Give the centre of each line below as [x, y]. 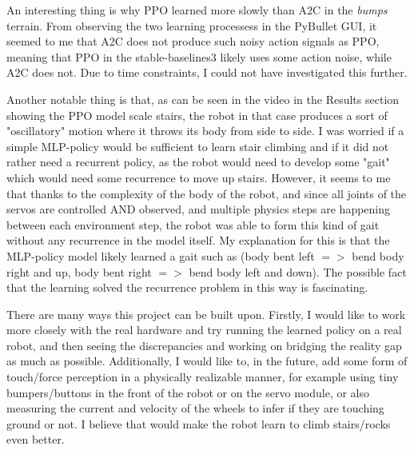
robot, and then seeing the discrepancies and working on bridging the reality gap [204, 345]
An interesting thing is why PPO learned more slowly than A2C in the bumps [197, 10]
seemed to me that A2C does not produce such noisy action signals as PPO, [193, 41]
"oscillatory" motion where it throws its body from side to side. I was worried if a [205, 131]
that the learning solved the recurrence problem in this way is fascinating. [187, 287]
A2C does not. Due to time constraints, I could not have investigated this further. [207, 72]
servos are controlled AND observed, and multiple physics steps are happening [199, 209]
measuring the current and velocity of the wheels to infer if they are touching [195, 408]
